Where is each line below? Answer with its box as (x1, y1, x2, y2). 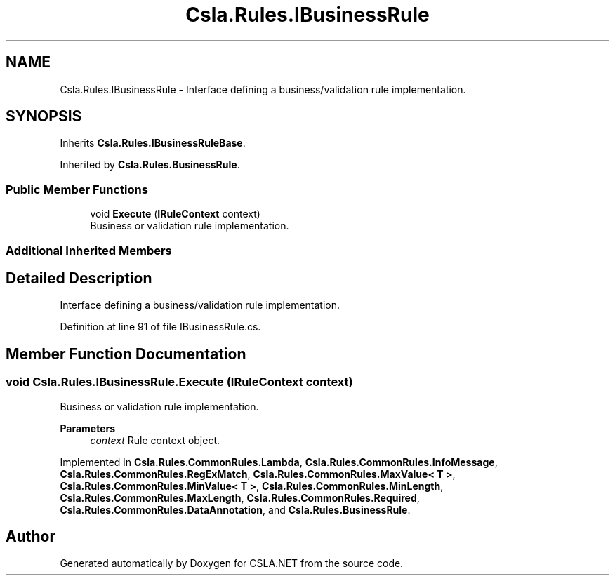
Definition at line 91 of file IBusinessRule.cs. (60, 321, 261, 333)
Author (6, 528, 55, 546)
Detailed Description (6, 269, 152, 287)
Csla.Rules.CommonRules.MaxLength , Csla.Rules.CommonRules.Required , (60, 491, 420, 504)
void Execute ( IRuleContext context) (90, 208, 260, 220)
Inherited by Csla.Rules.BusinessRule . (60, 159, 240, 171)
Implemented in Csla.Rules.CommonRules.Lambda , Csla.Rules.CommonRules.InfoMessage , (60, 455, 498, 468)
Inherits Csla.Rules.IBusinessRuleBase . (60, 137, 246, 149)
